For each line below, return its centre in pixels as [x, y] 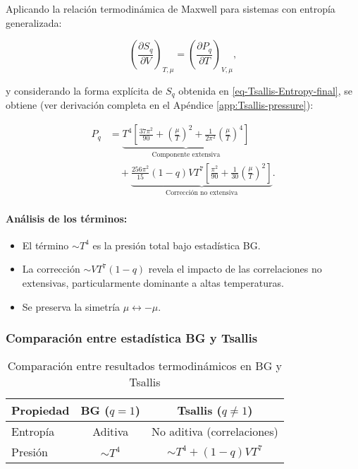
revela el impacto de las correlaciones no [235, 269]
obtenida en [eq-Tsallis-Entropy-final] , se [265, 90]
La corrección [51, 269]
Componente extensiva [186, 154]
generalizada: [34, 22]
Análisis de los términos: [67, 218]
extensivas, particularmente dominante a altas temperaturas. [153, 282]
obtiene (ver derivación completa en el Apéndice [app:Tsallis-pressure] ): [160, 105]
